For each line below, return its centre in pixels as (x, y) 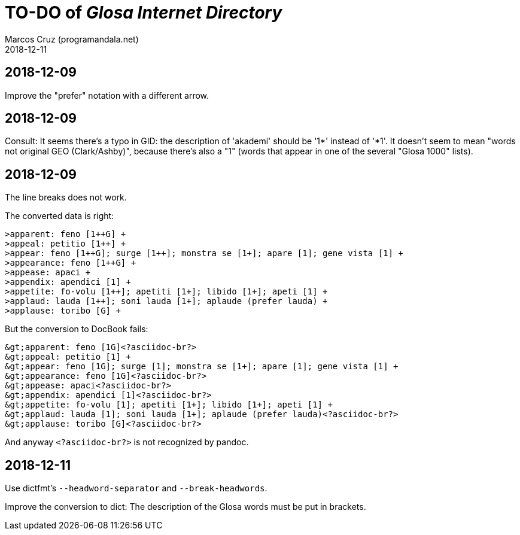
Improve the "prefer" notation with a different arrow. (107, 95)
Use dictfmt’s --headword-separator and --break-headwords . (136, 488)
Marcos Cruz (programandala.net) (72, 39)
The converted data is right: (60, 216)
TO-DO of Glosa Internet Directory (144, 13)
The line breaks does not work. (66, 197)
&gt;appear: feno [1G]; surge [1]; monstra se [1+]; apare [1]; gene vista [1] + (202, 367)
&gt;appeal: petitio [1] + (68, 357)
